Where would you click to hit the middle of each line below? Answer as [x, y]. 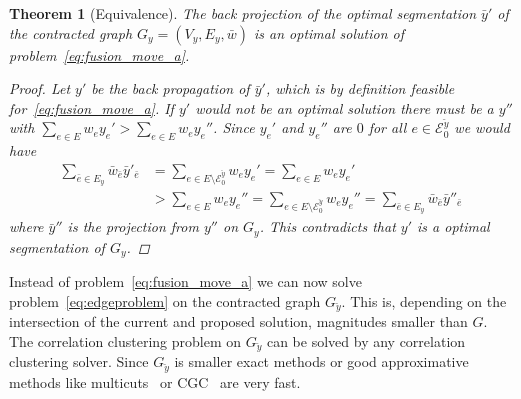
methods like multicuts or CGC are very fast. [155, 381]
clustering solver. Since [79, 361]
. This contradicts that [327, 226]
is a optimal [453, 226]
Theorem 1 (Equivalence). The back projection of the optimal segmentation [243, 13]
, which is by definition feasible [360, 88]
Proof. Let [40, 88]
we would [482, 127]
